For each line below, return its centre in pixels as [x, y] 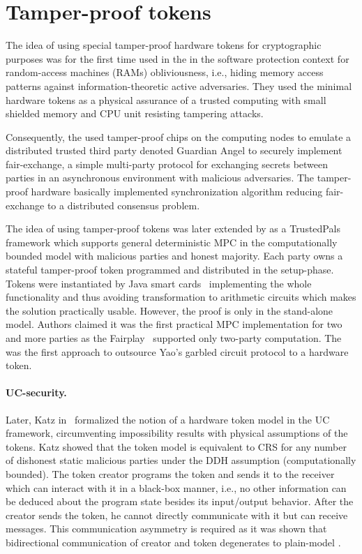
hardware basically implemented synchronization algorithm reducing [177, 192]
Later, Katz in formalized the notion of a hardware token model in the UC [168, 419]
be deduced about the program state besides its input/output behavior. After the [180, 501]
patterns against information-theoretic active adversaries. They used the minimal [179, 85]
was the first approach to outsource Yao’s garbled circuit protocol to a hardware [177, 351]
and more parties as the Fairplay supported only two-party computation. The [174, 338]
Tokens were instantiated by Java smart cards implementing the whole [159, 283]
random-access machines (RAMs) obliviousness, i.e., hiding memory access [165, 72]
